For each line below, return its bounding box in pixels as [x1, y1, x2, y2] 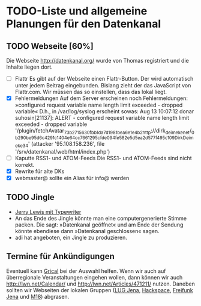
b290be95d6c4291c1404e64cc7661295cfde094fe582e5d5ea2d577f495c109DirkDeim [14, 134, 194, 141]
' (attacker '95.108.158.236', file [28, 140, 105, 147]
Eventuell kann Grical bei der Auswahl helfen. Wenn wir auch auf [6, 267, 166, 275]
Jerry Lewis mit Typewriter [14, 208, 82, 215]
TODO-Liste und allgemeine [6, 4, 148, 18]
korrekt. [14, 161, 35, 168]
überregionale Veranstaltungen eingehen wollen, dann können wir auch [6, 273, 183, 281]
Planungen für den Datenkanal [6, 17, 161, 31]
